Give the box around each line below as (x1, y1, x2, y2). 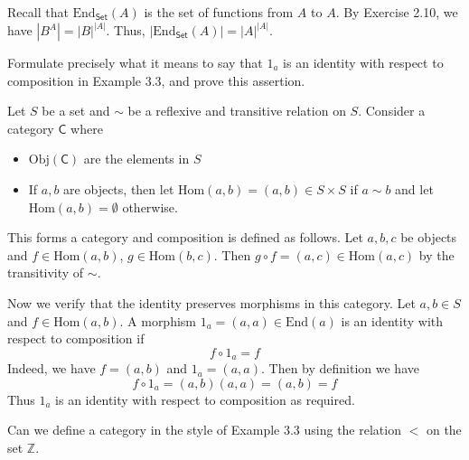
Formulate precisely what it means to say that (7, 53, 263, 72)
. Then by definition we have (260, 359, 419, 378)
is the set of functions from (144, 3, 294, 21)
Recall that (7, 3, 69, 21)
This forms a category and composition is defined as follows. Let (7, 228, 363, 247)
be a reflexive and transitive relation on (127, 101, 346, 120)
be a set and (42, 101, 110, 120)
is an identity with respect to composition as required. (55, 390, 355, 408)
